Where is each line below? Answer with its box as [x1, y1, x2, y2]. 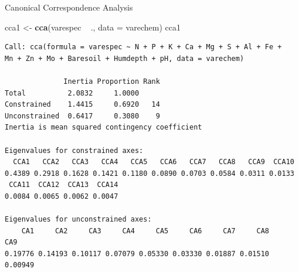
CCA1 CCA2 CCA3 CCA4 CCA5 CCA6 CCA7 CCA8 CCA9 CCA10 [13, 158, 294, 166]
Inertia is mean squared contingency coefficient [5, 123, 202, 132]
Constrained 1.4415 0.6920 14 [5, 100, 160, 109]
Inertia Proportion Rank [63, 77, 160, 86]
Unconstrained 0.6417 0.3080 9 [5, 111, 160, 120]
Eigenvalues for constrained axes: [5, 146, 144, 155]
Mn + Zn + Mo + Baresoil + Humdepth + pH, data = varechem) [5, 54, 244, 63]
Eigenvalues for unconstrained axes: [5, 215, 152, 224]
